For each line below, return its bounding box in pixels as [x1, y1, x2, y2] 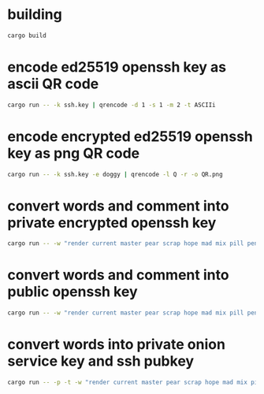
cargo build [7, 32, 46, 39]
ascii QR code [7, 75, 99, 92]
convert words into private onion [7, 336, 226, 354]
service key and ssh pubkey [7, 352, 195, 370]
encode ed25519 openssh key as [7, 58, 226, 76]
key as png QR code [7, 144, 139, 162]
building [7, 6, 62, 24]
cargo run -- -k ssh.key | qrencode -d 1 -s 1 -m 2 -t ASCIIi [7, 101, 216, 109]
